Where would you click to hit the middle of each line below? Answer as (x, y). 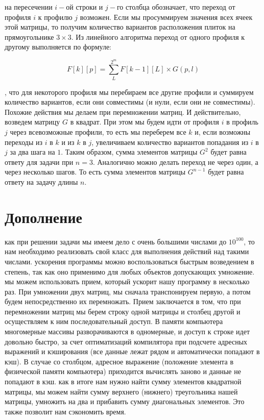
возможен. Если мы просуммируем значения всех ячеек (166, 17)
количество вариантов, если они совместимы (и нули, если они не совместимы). (130, 102)
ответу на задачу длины (41, 182)
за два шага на (32, 152)
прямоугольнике (29, 36)
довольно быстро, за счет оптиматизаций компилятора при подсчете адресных (126, 341)
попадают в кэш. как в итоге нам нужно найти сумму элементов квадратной (123, 381)
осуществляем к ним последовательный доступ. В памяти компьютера (114, 321)
